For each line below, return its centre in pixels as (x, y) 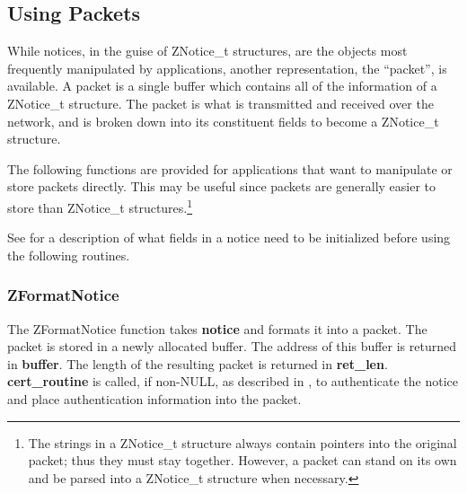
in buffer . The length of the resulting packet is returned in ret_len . (198, 363)
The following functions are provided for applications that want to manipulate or (230, 168)
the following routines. (69, 255)
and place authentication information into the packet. (154, 398)
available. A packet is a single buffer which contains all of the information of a (222, 86)
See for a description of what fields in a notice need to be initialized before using (229, 238)
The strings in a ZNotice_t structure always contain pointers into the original (242, 442)
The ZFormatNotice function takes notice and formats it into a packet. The (217, 328)
